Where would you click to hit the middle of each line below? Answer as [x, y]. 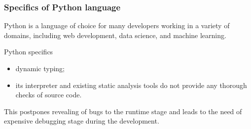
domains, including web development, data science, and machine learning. [115, 35]
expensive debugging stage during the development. [82, 121]
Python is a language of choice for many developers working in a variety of [117, 25]
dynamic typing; [40, 68]
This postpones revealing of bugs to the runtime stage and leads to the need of [123, 111]
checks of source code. [49, 95]
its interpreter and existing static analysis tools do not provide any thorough [131, 85]
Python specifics [29, 52]
